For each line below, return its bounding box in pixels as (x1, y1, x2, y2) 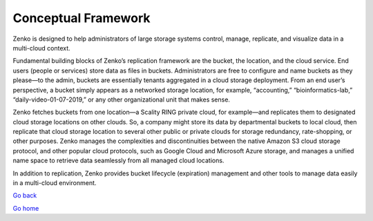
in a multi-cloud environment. (12, 179, 97, 187)
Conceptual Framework (12, 10, 151, 26)
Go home (12, 204, 39, 212)
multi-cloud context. (12, 44, 70, 52)
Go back (12, 191, 37, 200)
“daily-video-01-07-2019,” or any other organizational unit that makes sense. (12, 95, 231, 104)
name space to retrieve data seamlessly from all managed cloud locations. (12, 156, 224, 165)
